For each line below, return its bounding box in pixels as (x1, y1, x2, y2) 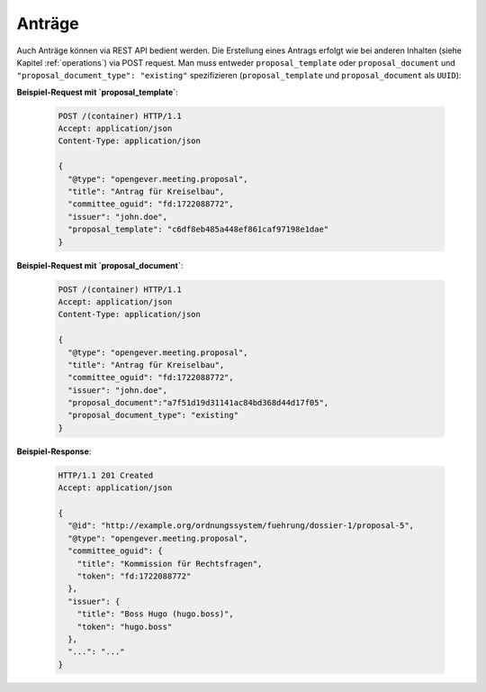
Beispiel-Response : (16, 446, 92, 457)
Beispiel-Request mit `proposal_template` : (16, 86, 179, 97)
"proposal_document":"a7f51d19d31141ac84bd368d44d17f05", (67, 397, 329, 408)
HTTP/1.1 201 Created (58, 469, 154, 480)
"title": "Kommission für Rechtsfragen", (76, 559, 263, 569)
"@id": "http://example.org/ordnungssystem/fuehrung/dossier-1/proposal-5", (67, 521, 414, 531)
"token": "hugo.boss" (76, 622, 173, 632)
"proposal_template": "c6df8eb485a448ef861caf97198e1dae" (67, 224, 329, 234)
